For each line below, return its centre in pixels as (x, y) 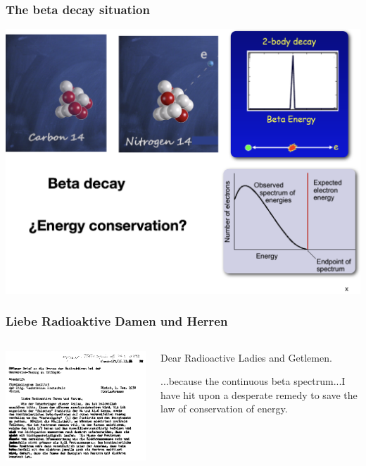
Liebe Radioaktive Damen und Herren (117, 321)
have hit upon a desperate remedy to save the (259, 394)
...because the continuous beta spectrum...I (253, 381)
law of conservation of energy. (224, 409)
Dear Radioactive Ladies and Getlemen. (246, 357)
